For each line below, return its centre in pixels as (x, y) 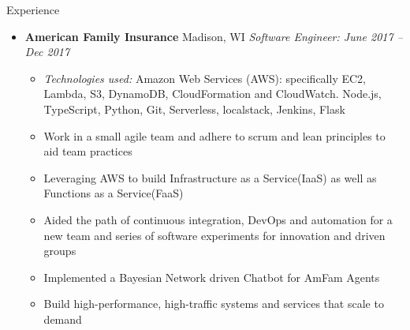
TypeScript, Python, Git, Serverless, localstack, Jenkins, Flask (194, 109)
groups (60, 251)
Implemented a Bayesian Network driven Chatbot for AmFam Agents (212, 277)
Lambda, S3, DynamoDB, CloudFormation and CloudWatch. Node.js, (212, 94)
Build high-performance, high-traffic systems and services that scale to (214, 304)
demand (63, 319)
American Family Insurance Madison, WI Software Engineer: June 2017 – (214, 36)
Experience (33, 9)
